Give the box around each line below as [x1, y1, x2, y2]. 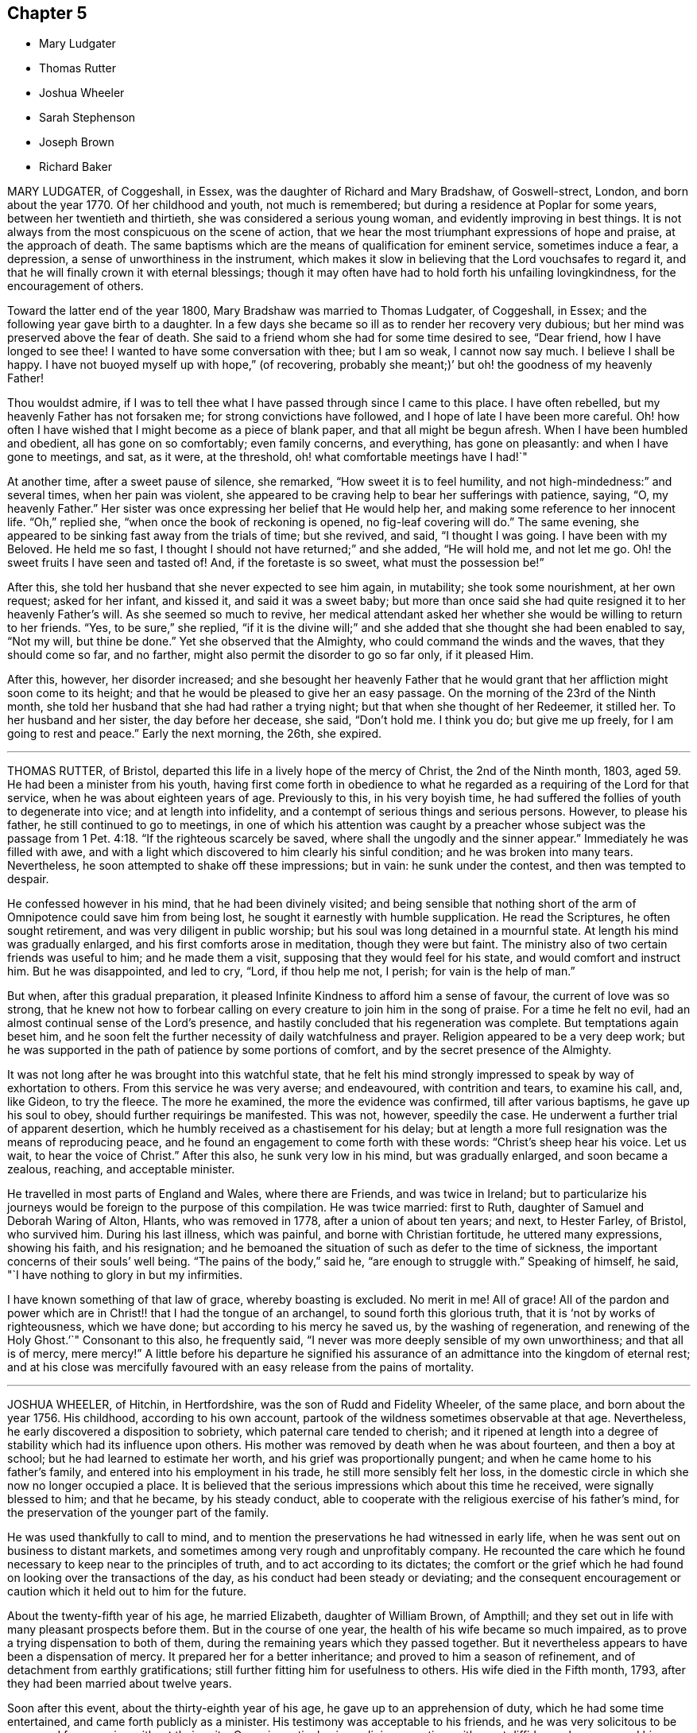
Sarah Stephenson [39, 110, 136, 125]
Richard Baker [39, 160, 112, 174]
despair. [7, 872, 49, 886]
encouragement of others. [7, 279, 144, 293]
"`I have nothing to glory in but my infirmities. [7, 1268, 243, 1282]
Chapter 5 [7, 3, 87, 23]
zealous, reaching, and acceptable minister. [7, 1162, 235, 1177]
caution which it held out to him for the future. [7, 1584, 247, 1599]
